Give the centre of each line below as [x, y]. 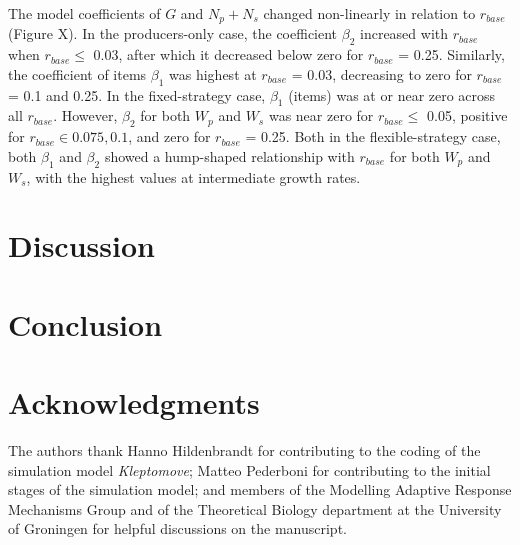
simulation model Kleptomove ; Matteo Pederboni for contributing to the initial [249, 469]
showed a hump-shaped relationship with [229, 155]
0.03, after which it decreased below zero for [228, 54]
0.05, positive [467, 115]
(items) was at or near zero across [392, 94]
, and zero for [169, 136]
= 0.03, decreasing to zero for [381, 73]
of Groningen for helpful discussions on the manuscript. [177, 528]
